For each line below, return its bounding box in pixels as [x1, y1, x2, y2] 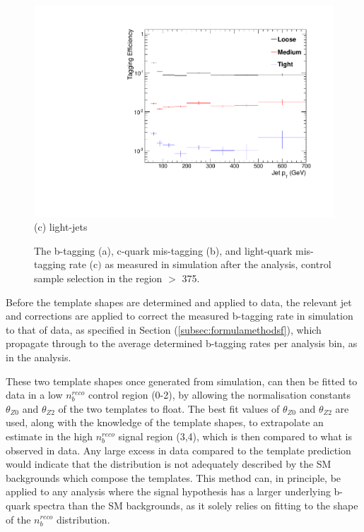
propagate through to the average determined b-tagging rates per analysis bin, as [6, 336, 358, 351]
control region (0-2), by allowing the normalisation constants [88, 387, 351, 402]
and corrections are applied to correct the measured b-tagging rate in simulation [6, 308, 353, 323]
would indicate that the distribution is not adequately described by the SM [6, 457, 331, 471]
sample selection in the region [34, 271, 163, 286]
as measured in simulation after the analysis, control [105, 257, 331, 272]
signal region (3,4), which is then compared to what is [118, 428, 352, 443]
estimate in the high [6, 428, 93, 443]
